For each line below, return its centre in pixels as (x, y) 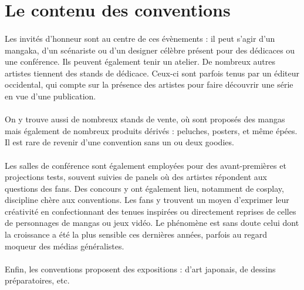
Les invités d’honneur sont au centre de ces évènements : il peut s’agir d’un (140, 38)
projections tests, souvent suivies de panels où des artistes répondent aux (136, 177)
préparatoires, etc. (37, 280)
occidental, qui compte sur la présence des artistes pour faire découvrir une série (149, 84)
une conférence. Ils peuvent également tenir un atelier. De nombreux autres (140, 61)
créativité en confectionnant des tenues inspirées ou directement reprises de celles (151, 211)
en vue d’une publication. (50, 96)
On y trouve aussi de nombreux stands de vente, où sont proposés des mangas (145, 119)
